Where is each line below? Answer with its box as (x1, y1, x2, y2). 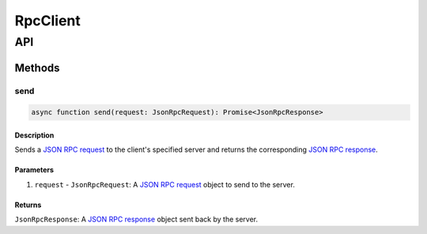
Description (14, 130, 55, 140)
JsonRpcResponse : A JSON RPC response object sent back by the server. (14, 214, 259, 225)
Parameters (14, 165, 55, 175)
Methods (14, 61, 60, 74)
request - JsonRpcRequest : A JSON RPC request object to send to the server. (34, 179, 296, 189)
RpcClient (14, 12, 81, 29)
